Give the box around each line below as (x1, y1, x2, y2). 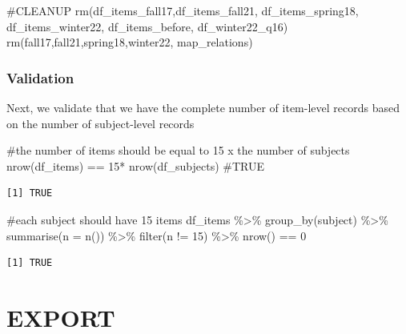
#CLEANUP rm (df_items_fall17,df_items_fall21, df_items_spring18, (6, 2, 359, 18)
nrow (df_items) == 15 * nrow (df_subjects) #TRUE (6, 157, 264, 174)
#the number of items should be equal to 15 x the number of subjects (6, 142, 350, 159)
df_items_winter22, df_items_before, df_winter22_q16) (6, 18, 288, 34)
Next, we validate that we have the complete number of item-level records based (6, 99, 400, 115)
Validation (6, 67, 74, 87)
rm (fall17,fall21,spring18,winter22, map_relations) (6, 34, 253, 50)
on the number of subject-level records (6, 115, 195, 131)
